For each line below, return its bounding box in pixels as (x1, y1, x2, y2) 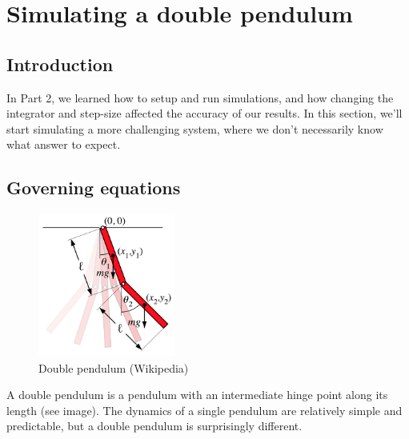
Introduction (6, 51, 114, 76)
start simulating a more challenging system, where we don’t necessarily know (6, 120, 383, 137)
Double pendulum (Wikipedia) (38, 359, 189, 376)
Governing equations (6, 175, 181, 200)
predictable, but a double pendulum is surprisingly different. (6, 417, 303, 434)
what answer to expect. (6, 136, 121, 153)
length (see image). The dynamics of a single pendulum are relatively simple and (6, 401, 403, 418)
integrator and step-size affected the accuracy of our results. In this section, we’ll (6, 105, 403, 122)
